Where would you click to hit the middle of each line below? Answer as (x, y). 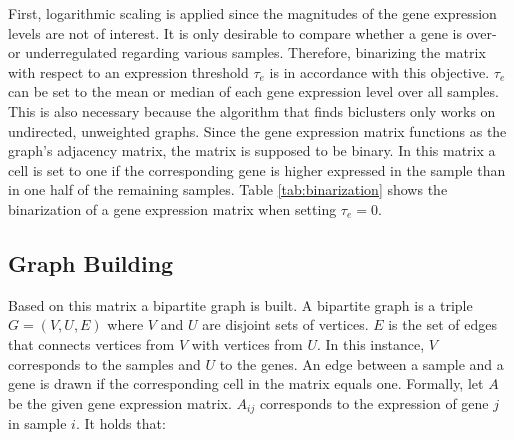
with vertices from (247, 343)
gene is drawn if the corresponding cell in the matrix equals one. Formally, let (246, 383)
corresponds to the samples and (104, 363)
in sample (37, 423)
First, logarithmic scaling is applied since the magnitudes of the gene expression (252, 13)
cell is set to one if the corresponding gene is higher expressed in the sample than (257, 169)
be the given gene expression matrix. (120, 402)
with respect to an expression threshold (128, 71)
